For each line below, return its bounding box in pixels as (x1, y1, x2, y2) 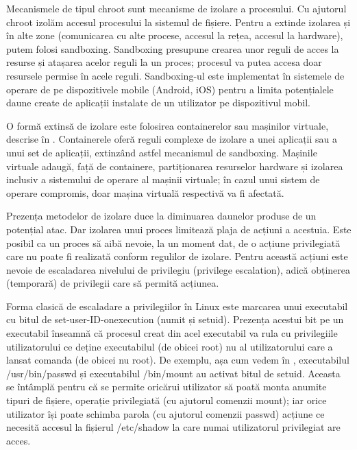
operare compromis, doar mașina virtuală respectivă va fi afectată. (6, 185, 284, 200)
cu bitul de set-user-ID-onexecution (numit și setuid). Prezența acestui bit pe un (6, 312, 344, 327)
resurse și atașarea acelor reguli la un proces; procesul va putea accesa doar (6, 55, 322, 69)
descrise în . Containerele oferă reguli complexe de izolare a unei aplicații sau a (6, 132, 337, 146)
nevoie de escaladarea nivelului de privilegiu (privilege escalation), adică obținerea (6, 262, 350, 276)
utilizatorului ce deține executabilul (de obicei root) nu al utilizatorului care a (6, 339, 333, 353)
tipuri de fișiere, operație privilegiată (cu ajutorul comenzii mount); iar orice (6, 393, 327, 407)
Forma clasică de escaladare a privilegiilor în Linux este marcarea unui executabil (6, 298, 348, 313)
